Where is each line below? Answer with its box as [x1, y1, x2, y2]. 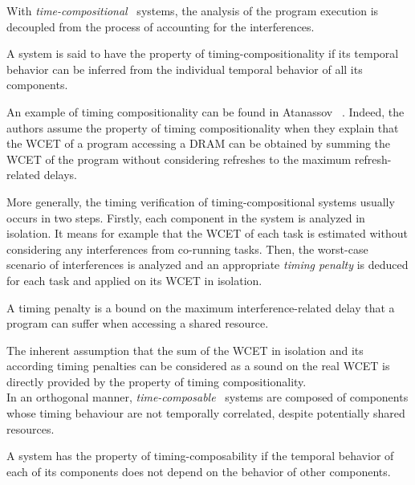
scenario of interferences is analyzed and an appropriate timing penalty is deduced [6, 256, 409, 273]
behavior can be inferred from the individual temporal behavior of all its [6, 60, 363, 77]
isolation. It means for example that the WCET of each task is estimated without [6, 225, 408, 242]
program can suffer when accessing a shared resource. [6, 315, 269, 332]
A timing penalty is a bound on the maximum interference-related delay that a [6, 299, 395, 316]
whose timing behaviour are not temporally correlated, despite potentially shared [6, 405, 405, 422]
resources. [6, 420, 55, 437]
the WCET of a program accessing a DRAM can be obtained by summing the [6, 135, 391, 152]
